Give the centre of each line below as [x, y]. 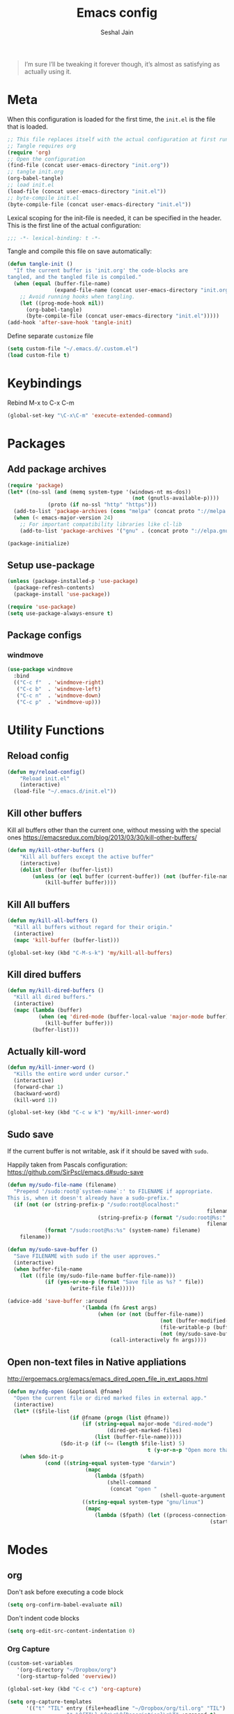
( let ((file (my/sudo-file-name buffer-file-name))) [98, 1276]
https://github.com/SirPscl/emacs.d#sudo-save [76, 1172]
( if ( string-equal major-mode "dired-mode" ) [148, 1424]
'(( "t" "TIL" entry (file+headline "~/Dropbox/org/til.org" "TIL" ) [126, 1708]
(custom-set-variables [40, 1664]
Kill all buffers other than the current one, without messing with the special [114, 830]
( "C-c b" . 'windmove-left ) [58, 689]
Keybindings [45, 383]
